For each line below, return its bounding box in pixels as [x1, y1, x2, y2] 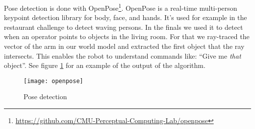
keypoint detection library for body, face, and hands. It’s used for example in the [4, 12, 247, 22]
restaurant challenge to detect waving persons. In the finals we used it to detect [4, 21, 243, 32]
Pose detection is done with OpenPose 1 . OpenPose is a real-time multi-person [4, 1, 237, 13]
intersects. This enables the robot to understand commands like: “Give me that [4, 50, 241, 61]
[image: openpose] [24, 77, 83, 85]
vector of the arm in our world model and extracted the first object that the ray [4, 41, 245, 51]
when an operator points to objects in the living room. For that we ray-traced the [4, 31, 250, 42]
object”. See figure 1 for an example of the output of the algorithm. [4, 60, 205, 70]
